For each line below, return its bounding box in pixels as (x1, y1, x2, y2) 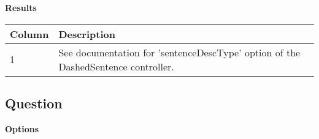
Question (5, 93, 63, 112)
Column (10, 26, 49, 41)
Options (5, 122, 39, 135)
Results (5, 1, 37, 13)
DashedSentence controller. (58, 59, 174, 73)
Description (58, 26, 115, 41)
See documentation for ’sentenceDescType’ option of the (58, 45, 301, 59)
